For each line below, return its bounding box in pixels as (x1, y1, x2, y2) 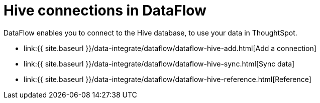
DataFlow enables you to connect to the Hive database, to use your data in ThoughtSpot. (4, 28, 297, 37)
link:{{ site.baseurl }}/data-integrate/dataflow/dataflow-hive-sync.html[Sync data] (24, 59, 295, 68)
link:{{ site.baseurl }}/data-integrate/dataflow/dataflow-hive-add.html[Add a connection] (24, 43, 316, 52)
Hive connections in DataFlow (4, 2, 206, 19)
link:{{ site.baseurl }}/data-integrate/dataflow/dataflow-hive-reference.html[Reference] (24, 74, 311, 83)
